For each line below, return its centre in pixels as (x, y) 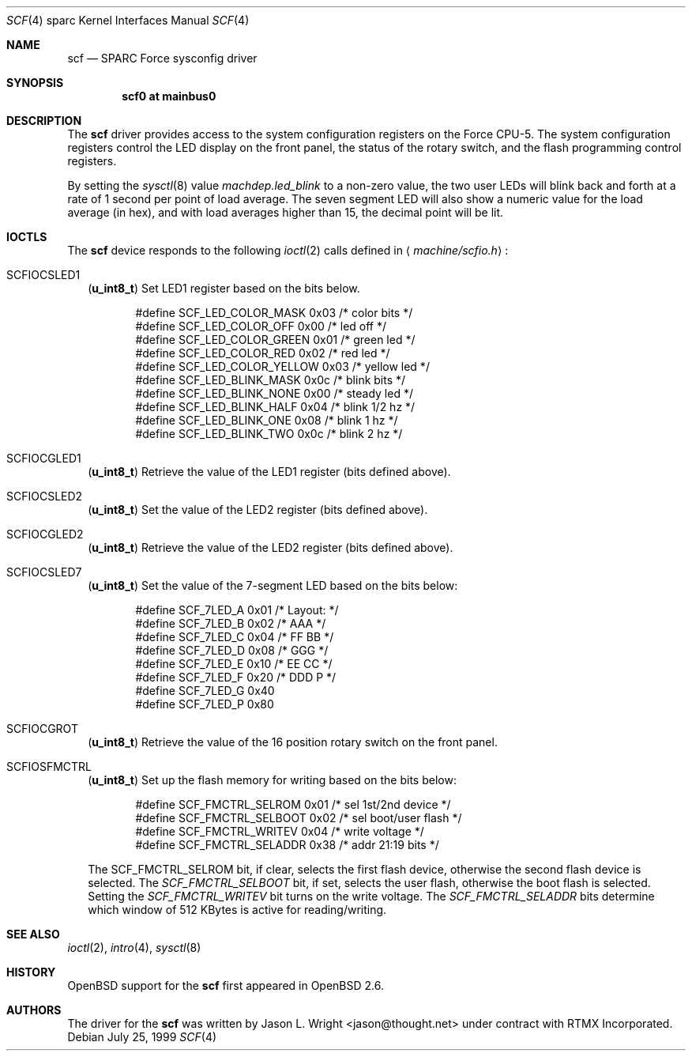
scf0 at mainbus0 (169, 96)
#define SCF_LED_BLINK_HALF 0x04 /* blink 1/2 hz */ (275, 407)
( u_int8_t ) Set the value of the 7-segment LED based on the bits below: (273, 585)
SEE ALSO (33, 934)
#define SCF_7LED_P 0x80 (205, 704)
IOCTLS (27, 237)
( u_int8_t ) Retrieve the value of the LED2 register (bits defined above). (271, 547)
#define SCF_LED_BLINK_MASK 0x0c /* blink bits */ (271, 380)
